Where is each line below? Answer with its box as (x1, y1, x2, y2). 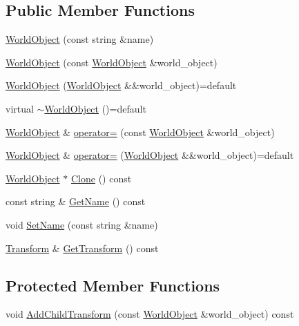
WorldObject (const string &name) (6, 32, 154, 46)
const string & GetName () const (6, 194, 146, 209)
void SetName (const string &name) (6, 217, 158, 231)
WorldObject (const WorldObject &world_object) (6, 55, 218, 69)
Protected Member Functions (6, 274, 220, 296)
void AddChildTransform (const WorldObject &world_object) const (6, 307, 294, 321)
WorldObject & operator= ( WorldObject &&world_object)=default (6, 148, 294, 162)
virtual (6, 101, 34, 115)
